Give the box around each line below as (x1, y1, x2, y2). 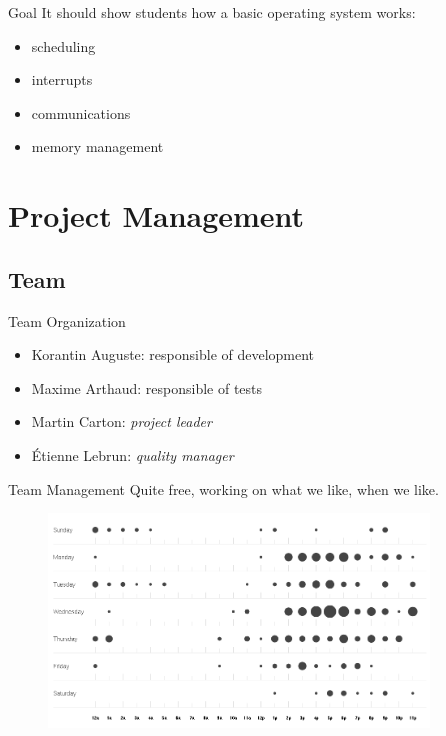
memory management (31, 136, 164, 157)
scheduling (31, 35, 96, 56)
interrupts (31, 69, 93, 90)
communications (31, 102, 131, 123)
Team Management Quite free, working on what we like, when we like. (8, 478, 439, 499)
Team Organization (8, 310, 126, 331)
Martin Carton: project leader (31, 411, 212, 432)
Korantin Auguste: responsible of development (31, 344, 315, 365)
